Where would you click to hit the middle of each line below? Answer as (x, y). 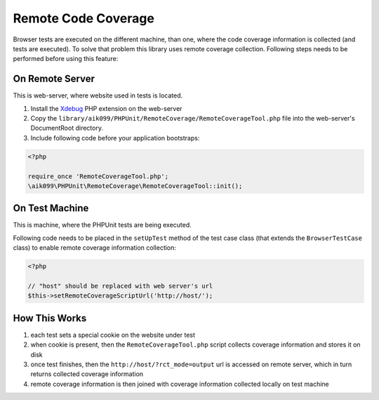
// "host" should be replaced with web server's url (120, 286)
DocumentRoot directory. (67, 128)
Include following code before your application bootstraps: (115, 138)
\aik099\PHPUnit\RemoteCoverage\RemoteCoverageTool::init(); (135, 186)
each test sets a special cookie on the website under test (113, 335)
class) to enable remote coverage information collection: (95, 248)
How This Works (50, 318)
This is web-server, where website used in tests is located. (98, 95)
